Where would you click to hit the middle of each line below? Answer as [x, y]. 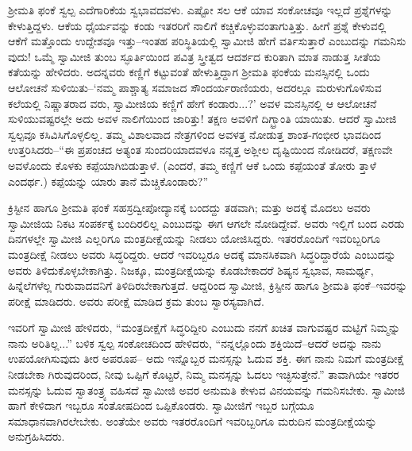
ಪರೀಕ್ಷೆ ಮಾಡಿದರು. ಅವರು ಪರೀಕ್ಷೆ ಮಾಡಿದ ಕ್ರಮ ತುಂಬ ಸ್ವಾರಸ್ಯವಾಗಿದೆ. [136, 301]
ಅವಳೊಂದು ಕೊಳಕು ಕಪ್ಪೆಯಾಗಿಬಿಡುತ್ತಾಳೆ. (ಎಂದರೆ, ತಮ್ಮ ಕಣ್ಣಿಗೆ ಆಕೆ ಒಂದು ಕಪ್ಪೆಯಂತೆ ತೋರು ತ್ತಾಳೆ [192, 165]
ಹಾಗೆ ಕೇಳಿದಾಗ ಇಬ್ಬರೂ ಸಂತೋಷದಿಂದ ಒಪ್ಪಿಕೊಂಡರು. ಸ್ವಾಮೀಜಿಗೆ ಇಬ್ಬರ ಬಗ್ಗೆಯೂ [161, 405]
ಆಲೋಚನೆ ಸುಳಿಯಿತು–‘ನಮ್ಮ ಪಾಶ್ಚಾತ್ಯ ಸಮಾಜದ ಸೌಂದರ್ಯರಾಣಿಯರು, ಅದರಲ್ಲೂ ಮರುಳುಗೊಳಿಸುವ [195, 87]
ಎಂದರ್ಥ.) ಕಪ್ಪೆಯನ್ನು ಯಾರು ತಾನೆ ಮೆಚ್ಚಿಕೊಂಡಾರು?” [108, 181]
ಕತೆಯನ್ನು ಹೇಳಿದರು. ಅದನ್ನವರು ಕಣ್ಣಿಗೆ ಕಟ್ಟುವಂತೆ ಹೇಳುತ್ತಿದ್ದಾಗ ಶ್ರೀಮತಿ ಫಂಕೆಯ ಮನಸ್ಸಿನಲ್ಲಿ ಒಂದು [189, 72]
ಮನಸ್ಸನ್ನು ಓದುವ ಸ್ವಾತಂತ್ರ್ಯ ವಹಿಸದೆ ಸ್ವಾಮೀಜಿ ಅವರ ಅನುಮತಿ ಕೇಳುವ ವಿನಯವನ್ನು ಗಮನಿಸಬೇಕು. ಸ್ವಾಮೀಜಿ [207, 389]
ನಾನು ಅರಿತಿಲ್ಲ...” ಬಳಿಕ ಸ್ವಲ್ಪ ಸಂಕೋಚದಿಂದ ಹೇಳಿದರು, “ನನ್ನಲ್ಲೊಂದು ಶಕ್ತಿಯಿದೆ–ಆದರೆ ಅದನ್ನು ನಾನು [195, 343]
